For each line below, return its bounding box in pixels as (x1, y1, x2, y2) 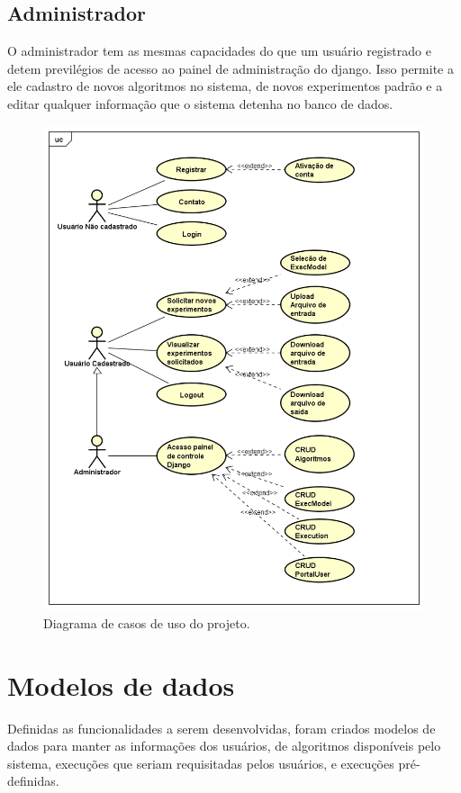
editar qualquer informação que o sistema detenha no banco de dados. (7, 94, 393, 113)
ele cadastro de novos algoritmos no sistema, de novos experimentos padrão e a (7, 77, 443, 95)
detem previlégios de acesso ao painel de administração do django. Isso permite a (7, 59, 454, 77)
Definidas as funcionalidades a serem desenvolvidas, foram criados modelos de (7, 718, 436, 737)
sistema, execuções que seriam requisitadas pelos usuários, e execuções (7, 753, 394, 772)
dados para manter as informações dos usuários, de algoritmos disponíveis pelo (7, 736, 441, 755)
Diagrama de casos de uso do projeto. (43, 613, 250, 632)
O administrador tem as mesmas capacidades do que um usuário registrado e (7, 41, 431, 60)
